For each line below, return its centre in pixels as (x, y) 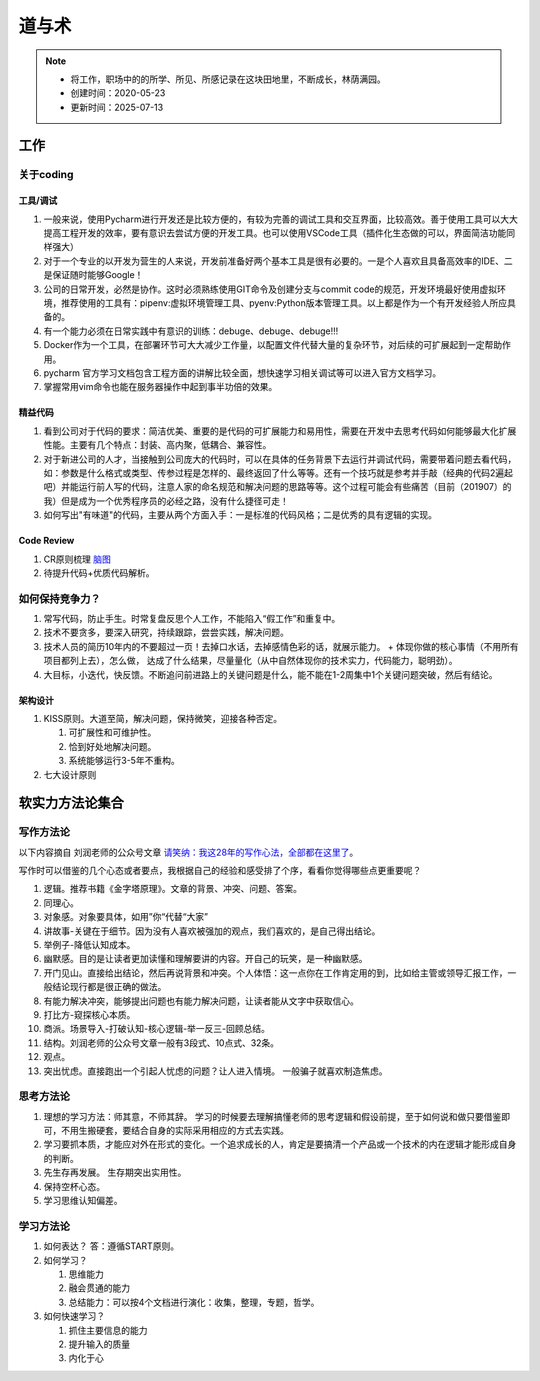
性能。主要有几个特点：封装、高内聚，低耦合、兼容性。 (157, 445)
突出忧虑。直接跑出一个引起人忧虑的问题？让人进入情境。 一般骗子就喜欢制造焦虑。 (215, 1071)
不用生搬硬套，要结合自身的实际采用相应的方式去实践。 (174, 1131)
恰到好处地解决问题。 (112, 746)
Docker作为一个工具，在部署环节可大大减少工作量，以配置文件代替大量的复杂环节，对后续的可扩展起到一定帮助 (273, 345)
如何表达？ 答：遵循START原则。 (111, 1246)
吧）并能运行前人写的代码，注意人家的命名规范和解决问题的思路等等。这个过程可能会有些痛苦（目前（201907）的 (277, 487)
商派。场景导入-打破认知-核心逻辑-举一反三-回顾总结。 (156, 1029)
